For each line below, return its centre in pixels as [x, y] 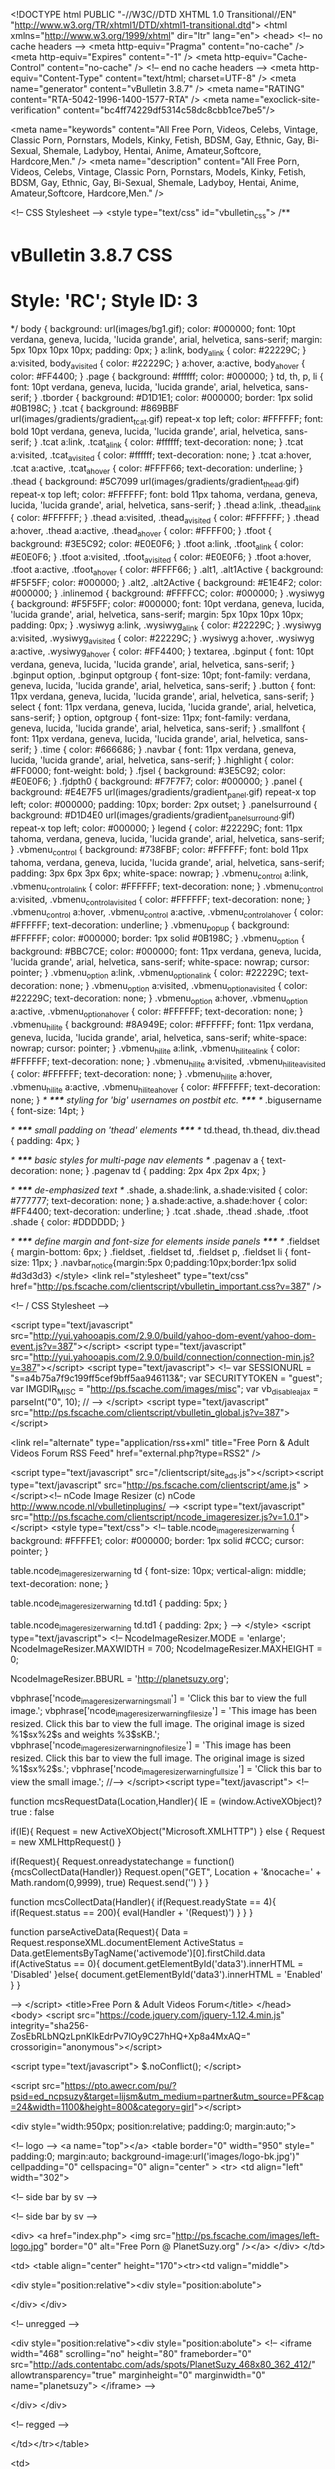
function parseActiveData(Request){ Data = [99, 1931]
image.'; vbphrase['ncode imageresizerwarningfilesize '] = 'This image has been [164, 1712]
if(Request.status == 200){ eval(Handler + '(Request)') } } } [131, 1912]
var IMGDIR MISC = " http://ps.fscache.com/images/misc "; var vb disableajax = [165, 1389]
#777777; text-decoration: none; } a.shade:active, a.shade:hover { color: [159, 1201]
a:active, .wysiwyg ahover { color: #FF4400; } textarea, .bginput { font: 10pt [162, 652]
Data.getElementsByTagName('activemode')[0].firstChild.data [138, 1953]
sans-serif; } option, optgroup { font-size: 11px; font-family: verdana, [151, 717]
